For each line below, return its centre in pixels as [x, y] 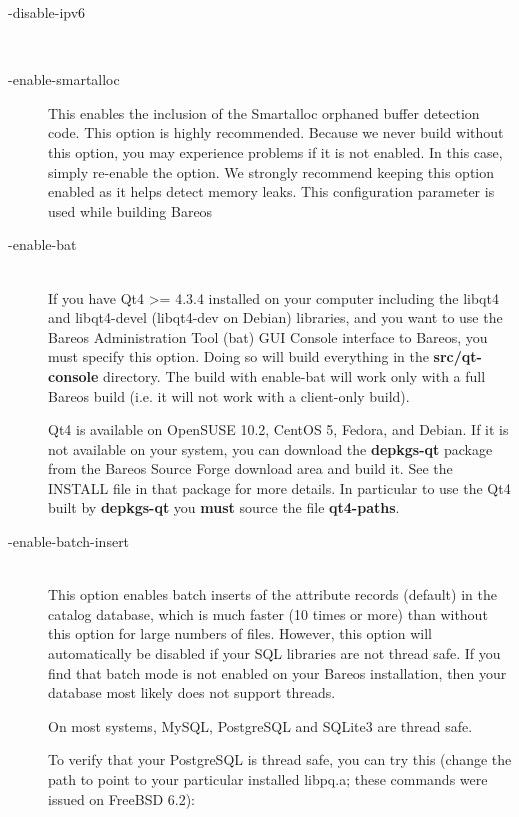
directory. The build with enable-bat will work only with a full [294, 375]
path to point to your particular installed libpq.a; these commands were [268, 779]
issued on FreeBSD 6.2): [121, 798]
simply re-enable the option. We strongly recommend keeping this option [271, 171]
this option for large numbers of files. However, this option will [240, 633]
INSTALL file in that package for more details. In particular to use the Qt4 [279, 487]
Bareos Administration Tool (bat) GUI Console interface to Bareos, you [268, 336]
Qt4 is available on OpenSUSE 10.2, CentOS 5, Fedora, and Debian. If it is [278, 429]
